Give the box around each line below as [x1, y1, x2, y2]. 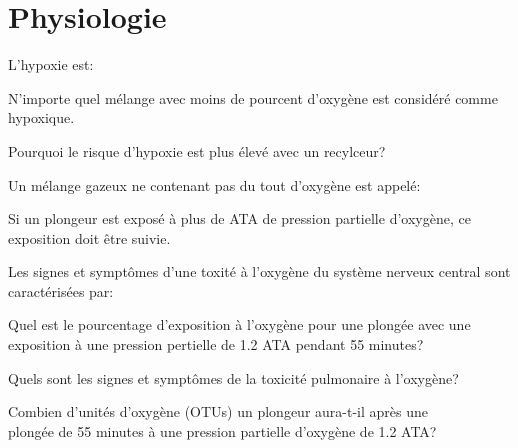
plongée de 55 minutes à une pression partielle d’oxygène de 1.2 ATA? [8, 420, 437, 441]
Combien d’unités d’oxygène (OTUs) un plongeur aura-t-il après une [8, 401, 428, 422]
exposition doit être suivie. [8, 227, 171, 248]
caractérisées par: [8, 280, 114, 301]
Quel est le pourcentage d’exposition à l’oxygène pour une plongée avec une [8, 314, 471, 335]
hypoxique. [8, 107, 75, 128]
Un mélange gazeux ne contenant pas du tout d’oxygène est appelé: [8, 174, 421, 195]
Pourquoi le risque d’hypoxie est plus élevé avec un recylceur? [8, 140, 386, 161]
